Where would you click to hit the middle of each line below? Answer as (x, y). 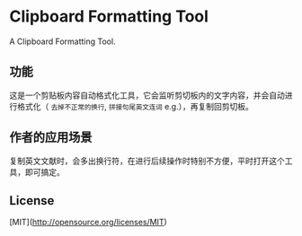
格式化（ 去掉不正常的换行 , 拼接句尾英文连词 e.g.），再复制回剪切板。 (135, 106)
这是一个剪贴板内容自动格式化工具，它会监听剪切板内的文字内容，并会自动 (147, 95)
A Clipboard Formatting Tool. (62, 41)
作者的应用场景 (51, 138)
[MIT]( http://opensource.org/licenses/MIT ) (89, 223)
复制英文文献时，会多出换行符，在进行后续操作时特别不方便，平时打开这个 (147, 161)
